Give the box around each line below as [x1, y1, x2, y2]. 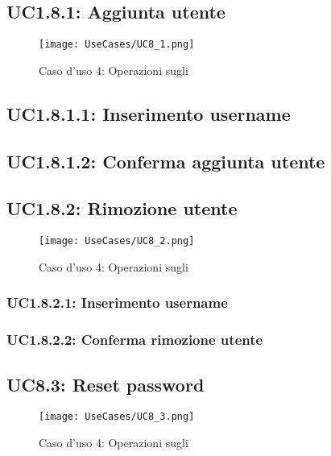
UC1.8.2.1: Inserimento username [6, 292, 228, 313]
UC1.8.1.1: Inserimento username [6, 101, 291, 126]
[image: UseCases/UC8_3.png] [39, 411, 195, 423]
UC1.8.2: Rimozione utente [6, 196, 238, 221]
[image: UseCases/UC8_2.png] [39, 235, 195, 247]
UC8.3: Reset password [6, 371, 205, 396]
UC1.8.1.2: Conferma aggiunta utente [6, 148, 325, 173]
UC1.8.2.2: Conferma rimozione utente [6, 330, 263, 350]
